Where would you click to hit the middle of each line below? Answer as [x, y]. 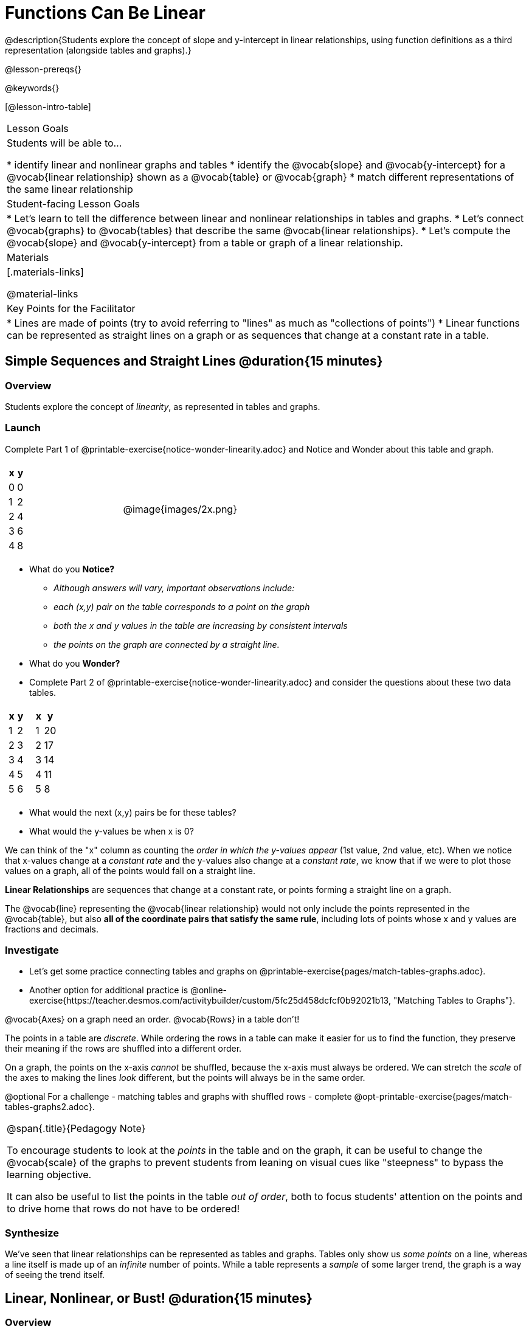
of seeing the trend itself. [55, 1275]
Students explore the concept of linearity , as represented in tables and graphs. [163, 406]
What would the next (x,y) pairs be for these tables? [133, 812]
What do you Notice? [72, 569]
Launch [23, 428]
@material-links [43, 293]
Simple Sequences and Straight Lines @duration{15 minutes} [194, 361]
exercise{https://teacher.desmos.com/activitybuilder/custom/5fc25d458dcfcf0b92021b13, [210, 1001]
